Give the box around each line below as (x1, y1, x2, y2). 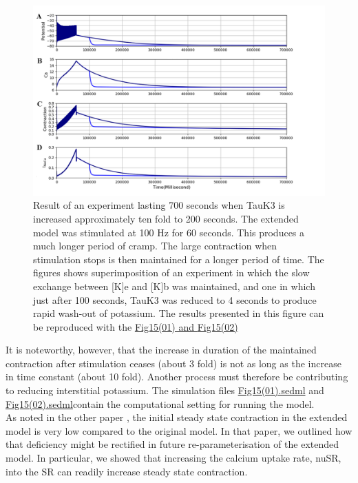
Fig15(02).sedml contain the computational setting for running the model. (6, 396, 315, 411)
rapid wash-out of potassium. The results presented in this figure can (33, 306, 324, 320)
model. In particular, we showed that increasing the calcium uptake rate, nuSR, (6, 451, 341, 465)
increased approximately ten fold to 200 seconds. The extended (33, 211, 299, 225)
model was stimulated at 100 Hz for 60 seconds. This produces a (33, 225, 305, 239)
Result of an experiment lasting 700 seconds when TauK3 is (33, 198, 285, 212)
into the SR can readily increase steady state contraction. (6, 464, 248, 478)
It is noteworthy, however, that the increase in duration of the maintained (6, 342, 317, 357)
